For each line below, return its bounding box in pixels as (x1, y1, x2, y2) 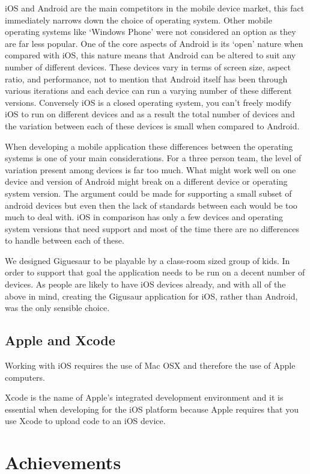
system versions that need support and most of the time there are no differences (5, 222, 299, 235)
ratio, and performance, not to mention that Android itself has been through (5, 72, 288, 85)
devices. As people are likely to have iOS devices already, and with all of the (5, 278, 286, 291)
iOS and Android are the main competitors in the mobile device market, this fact (5, 2, 305, 14)
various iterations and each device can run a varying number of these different (5, 84, 292, 97)
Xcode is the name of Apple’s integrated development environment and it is (5, 391, 284, 404)
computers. (5, 371, 46, 383)
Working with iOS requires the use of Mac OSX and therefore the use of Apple (5, 359, 296, 372)
